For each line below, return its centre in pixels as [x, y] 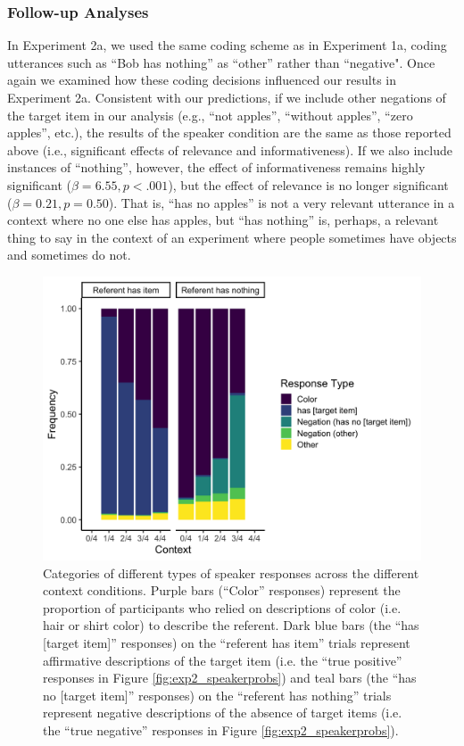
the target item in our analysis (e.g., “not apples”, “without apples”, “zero [210, 115]
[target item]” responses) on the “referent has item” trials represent [227, 642]
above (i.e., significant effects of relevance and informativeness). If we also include [230, 149]
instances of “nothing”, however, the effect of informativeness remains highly [216, 167]
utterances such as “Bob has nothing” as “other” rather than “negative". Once [221, 62]
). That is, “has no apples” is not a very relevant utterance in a [282, 202]
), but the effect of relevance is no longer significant [308, 184]
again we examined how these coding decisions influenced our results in [202, 80]
